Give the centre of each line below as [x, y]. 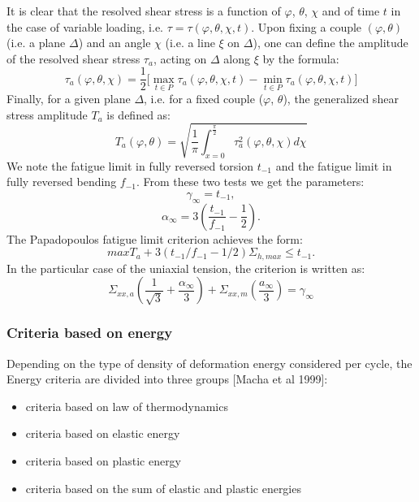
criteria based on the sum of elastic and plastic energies [163, 488]
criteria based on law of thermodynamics [127, 406]
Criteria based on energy [90, 333]
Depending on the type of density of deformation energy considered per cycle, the [209, 363]
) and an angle [114, 43]
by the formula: [301, 58]
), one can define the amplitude [330, 43]
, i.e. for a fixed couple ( [204, 99]
